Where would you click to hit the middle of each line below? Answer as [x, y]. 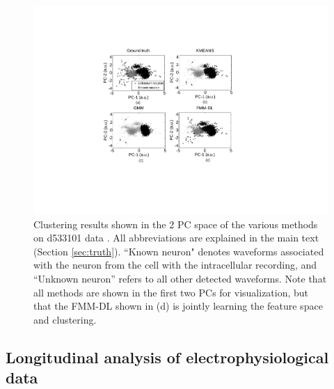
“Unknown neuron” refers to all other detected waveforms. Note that [180, 279]
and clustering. [65, 319]
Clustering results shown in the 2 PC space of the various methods [176, 224]
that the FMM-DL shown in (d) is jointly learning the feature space [178, 306]
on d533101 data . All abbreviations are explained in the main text [176, 238]
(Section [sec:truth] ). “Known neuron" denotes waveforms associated [179, 251]
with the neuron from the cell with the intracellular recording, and [175, 265]
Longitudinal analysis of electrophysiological [167, 357]
